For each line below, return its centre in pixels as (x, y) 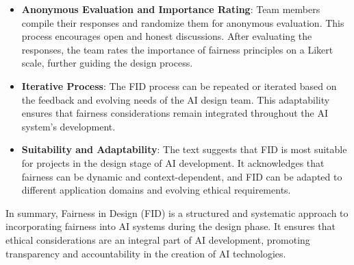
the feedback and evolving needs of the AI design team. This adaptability (176, 99)
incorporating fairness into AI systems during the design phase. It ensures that (170, 226)
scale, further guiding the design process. (107, 63)
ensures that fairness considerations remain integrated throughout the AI (175, 113)
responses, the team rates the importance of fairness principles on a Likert (177, 49)
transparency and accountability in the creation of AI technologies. (146, 253)
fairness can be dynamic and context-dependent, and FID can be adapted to (182, 176)
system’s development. (68, 126)
